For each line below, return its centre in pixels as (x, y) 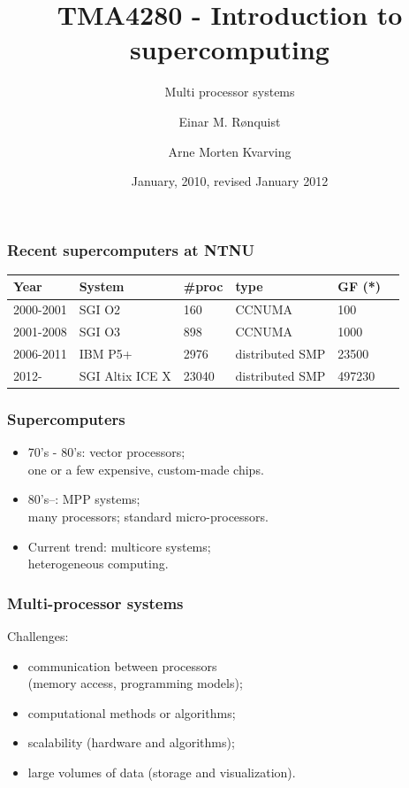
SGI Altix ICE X (125, 375)
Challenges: (38, 635)
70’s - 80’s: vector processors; (106, 452)
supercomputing (230, 49)
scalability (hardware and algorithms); (131, 742)
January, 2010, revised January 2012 (230, 181)
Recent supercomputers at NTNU (131, 249)
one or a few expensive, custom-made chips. (146, 469)
